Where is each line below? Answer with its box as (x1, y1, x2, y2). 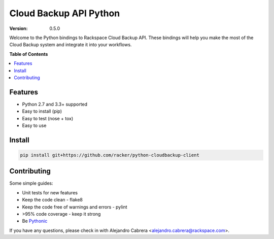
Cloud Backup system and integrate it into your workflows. (9, 42, 132, 48)
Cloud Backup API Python (9, 8, 120, 19)
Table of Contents (9, 51, 48, 57)
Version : (9, 25, 28, 31)
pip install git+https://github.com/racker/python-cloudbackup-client (20, 152, 200, 158)
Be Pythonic (22, 218, 48, 224)
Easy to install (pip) (22, 108, 62, 114)
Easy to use (22, 122, 47, 128)
